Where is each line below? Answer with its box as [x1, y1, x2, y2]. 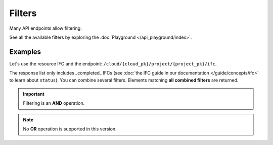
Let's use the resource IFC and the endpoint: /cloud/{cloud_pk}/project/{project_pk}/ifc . [9, 60, 217, 66]
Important [23, 91, 45, 97]
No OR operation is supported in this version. [23, 126, 117, 132]
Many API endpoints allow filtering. [9, 25, 82, 31]
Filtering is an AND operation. [23, 100, 85, 106]
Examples [9, 47, 41, 56]
